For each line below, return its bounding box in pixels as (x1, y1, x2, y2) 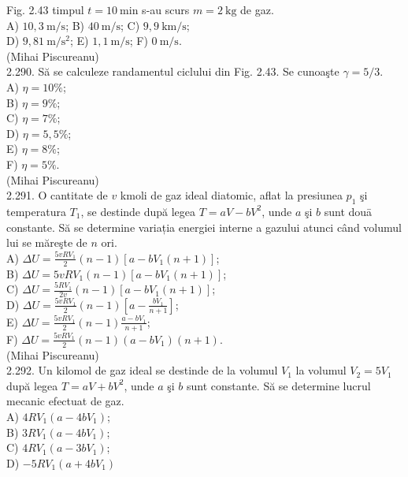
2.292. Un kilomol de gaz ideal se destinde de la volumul (6, 362, 278, 378)
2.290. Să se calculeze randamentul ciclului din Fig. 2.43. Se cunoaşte (6, 63, 339, 80)
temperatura (6, 203, 66, 219)
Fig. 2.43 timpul (6, 2, 84, 17)
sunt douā (324, 203, 373, 219)
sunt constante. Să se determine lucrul (187, 377, 371, 393)
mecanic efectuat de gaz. (6, 393, 124, 409)
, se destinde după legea (80, 203, 196, 219)
